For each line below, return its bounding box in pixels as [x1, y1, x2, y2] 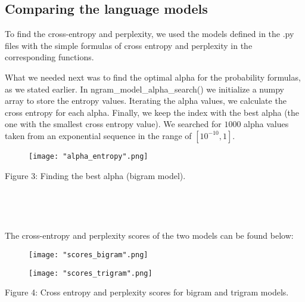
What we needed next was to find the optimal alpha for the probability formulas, [5, 70, 301, 83]
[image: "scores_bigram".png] [29, 250, 148, 259]
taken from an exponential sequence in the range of [5, 129, 192, 141]
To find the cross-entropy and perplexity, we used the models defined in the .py [5, 27, 294, 40]
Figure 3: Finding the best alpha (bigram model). [5, 169, 186, 181]
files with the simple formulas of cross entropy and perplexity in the [5, 39, 253, 51]
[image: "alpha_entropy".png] [29, 152, 148, 161]
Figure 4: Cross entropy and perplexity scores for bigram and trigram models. [5, 286, 289, 298]
